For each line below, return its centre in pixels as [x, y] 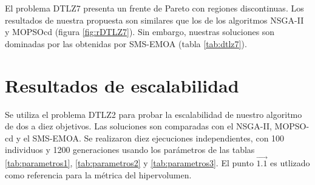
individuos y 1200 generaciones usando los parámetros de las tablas [130, 150]
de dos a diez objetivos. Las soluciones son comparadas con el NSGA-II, [138, 126]
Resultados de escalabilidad [122, 85]
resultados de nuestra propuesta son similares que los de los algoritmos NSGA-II [154, 20]
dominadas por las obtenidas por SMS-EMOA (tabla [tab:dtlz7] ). [126, 43]
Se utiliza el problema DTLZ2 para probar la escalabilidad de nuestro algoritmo [154, 114]
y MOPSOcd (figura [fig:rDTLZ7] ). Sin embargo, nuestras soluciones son [140, 32]
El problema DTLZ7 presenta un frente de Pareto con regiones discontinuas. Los [154, 8]
